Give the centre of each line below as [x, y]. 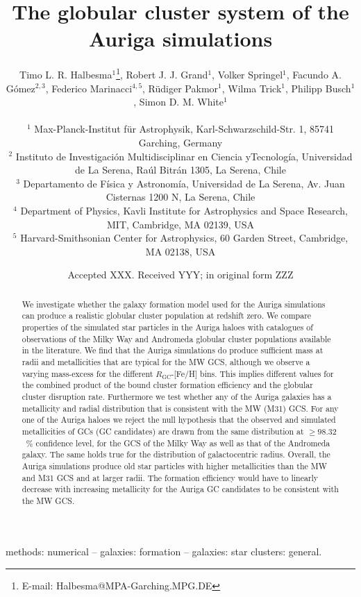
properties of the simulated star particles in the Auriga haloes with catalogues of [167, 327]
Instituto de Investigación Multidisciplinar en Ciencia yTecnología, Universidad [184, 156]
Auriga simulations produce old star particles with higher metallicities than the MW [174, 465]
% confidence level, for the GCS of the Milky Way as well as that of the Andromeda [178, 443]
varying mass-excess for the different [87, 373]
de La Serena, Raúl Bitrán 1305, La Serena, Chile [180, 170]
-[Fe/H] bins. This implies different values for [252, 373]
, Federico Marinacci [89, 88]
